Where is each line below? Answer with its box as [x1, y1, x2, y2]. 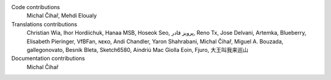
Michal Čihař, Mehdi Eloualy [26, 12, 97, 20]
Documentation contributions [11, 55, 85, 62]
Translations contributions [11, 20, 78, 27]
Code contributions [11, 4, 61, 10]
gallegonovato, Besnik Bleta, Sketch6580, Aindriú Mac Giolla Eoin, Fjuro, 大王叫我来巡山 [26, 46, 248, 53]
